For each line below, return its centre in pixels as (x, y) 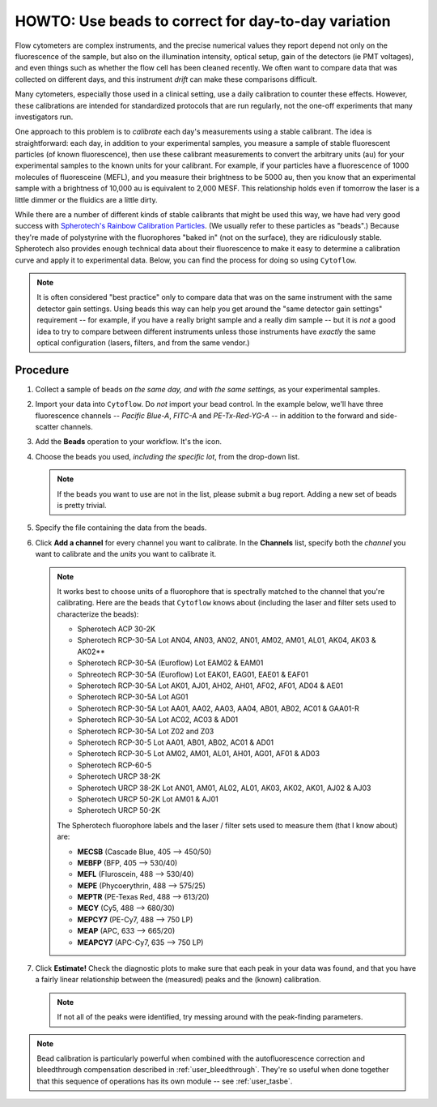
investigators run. (44, 117)
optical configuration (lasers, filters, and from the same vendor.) (143, 342)
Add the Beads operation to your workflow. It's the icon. (129, 442)
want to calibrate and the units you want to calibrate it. (126, 554)
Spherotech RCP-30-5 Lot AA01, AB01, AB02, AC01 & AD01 (176, 742)
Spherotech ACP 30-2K (116, 629)
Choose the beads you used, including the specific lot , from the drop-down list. (168, 456)
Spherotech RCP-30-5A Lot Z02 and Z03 (146, 731)
